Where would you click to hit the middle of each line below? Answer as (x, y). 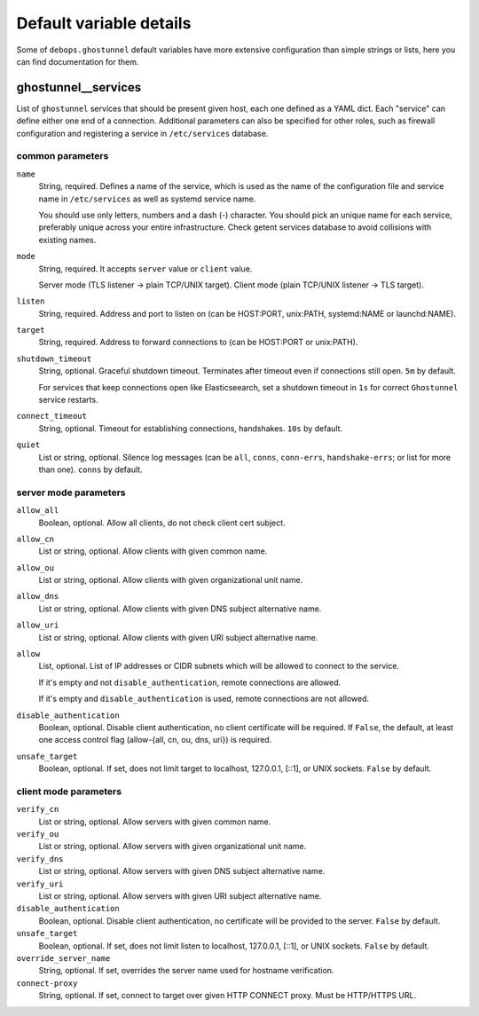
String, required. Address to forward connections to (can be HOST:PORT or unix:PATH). (198, 343)
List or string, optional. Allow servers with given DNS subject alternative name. (182, 871)
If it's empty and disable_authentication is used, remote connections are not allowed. (204, 699)
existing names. (67, 240)
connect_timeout (52, 416)
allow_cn (35, 539)
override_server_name (63, 958)
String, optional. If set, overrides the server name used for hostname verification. (186, 971)
